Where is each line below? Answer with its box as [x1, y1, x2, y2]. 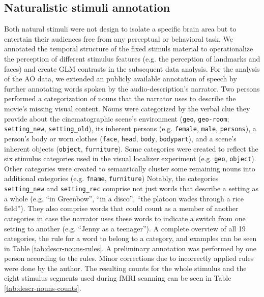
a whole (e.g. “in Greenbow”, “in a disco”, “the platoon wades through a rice [4, 193, 244, 203]
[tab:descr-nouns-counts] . [4, 283, 81, 293]
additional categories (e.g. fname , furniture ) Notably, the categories [4, 173, 219, 184]
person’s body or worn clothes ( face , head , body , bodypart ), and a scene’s [4, 133, 237, 143]
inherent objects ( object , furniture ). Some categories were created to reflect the [4, 143, 258, 154]
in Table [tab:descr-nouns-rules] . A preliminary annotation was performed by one [4, 243, 257, 253]
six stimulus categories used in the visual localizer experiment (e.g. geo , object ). [4, 153, 256, 164]
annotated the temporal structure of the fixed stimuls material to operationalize [4, 43, 253, 54]
